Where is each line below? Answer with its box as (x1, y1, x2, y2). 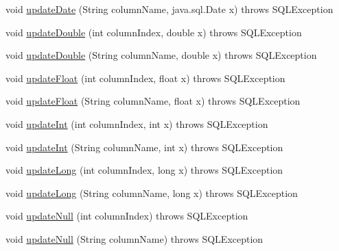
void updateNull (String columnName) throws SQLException (5, 231, 264, 246)
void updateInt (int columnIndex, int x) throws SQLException (5, 116, 268, 131)
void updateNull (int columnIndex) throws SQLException (5, 209, 248, 223)
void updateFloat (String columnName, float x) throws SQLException (5, 94, 301, 108)
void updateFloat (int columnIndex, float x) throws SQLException (5, 70, 285, 85)
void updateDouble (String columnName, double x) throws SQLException (5, 48, 317, 62)
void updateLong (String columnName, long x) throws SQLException (5, 185, 298, 200)
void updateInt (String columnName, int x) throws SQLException (5, 140, 283, 154)
